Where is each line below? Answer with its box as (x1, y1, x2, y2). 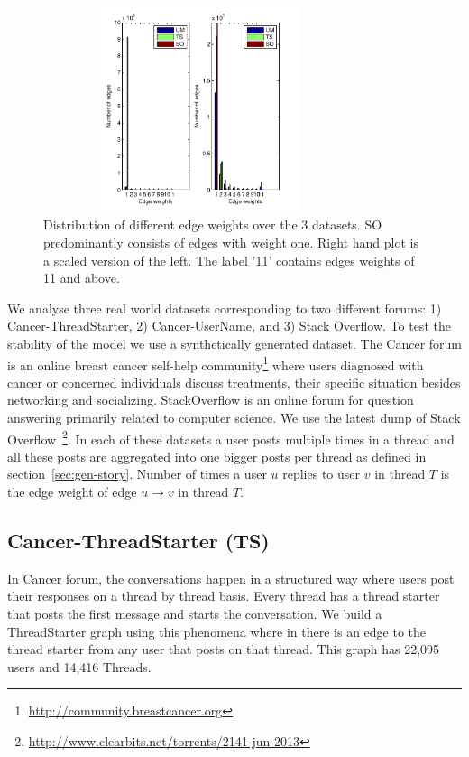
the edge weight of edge (7, 481, 137, 500)
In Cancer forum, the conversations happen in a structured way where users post (7, 568, 455, 587)
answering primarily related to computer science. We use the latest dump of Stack (7, 407, 461, 426)
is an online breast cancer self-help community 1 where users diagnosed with (7, 352, 424, 374)
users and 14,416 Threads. (7, 657, 152, 676)
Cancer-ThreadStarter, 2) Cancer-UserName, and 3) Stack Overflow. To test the (7, 316, 451, 335)
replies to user (282, 464, 361, 483)
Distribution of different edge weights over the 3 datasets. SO (43, 215, 382, 234)
